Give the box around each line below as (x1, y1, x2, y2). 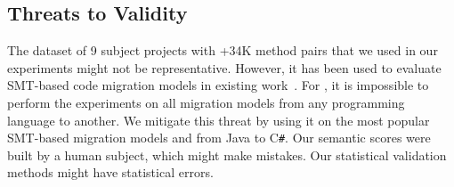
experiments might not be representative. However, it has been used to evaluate (7, 58, 442, 77)
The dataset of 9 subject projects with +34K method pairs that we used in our (7, 41, 438, 60)
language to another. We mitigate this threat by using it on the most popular (7, 110, 430, 129)
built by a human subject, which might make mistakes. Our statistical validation (7, 145, 447, 164)
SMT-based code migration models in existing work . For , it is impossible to (7, 76, 429, 94)
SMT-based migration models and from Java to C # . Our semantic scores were (7, 128, 431, 147)
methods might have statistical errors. (7, 163, 214, 182)
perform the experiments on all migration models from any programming (7, 93, 405, 111)
